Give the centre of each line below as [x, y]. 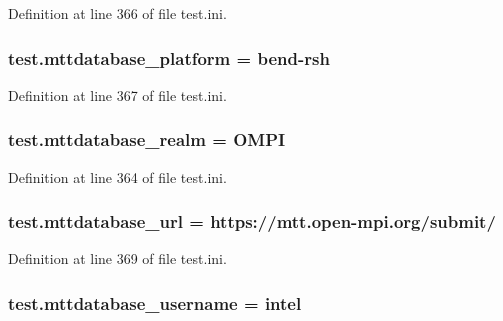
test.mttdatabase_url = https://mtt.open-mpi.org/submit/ [252, 221]
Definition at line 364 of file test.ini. [117, 176]
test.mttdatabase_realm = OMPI [147, 139]
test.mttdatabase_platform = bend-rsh [169, 57]
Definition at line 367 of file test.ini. [117, 94]
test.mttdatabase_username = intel [155, 302]
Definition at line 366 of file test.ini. [117, 13]
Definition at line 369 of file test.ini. [117, 258]
